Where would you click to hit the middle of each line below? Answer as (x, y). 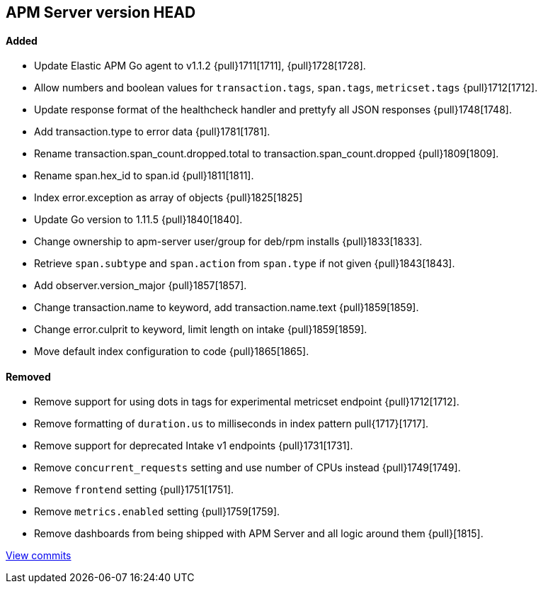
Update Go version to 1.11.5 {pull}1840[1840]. (138, 220)
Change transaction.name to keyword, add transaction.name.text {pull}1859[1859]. (227, 308)
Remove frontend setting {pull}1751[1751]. (134, 490)
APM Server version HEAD (101, 12)
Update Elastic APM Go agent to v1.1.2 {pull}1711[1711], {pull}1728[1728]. (200, 66)
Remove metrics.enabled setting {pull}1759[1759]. (157, 512)
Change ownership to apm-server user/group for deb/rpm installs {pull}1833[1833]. (228, 242)
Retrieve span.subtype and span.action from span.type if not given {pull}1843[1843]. (245, 264)
